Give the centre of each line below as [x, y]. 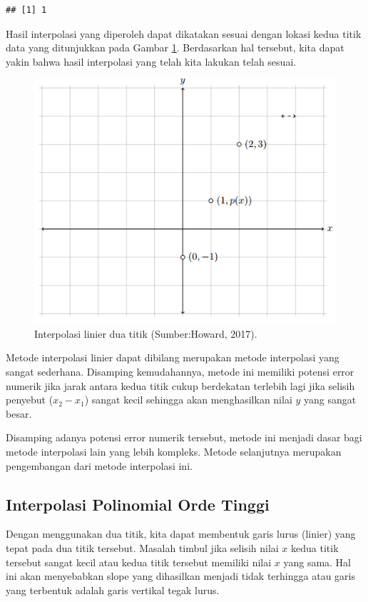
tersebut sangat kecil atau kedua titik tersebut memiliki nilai [139, 562]
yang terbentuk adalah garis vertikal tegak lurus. [113, 590]
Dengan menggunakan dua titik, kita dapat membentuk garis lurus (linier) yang [181, 534]
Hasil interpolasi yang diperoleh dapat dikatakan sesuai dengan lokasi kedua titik [184, 33]
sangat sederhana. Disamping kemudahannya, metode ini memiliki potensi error [180, 371]
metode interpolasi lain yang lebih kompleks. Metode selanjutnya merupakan [174, 451]
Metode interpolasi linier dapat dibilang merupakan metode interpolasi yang [173, 357]
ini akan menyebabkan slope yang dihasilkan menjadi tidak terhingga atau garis [180, 576]
